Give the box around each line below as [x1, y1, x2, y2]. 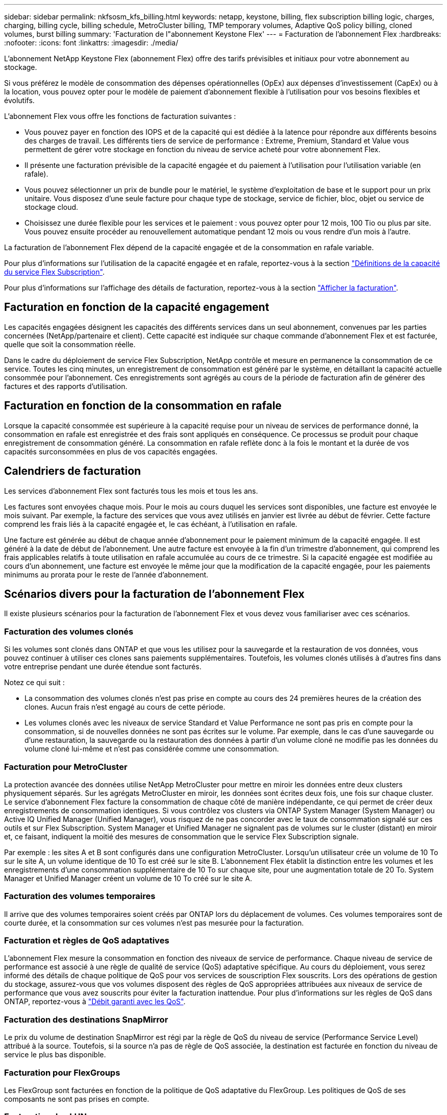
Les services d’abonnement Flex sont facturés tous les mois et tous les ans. [4, 486, 258, 495]
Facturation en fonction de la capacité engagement [4, 301, 269, 314]
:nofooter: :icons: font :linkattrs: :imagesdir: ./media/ [4, 38, 179, 47]
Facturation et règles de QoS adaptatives [4, 935, 169, 946]
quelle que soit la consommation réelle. [4, 340, 136, 349]
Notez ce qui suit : [4, 678, 65, 687]
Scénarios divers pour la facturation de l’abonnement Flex [4, 587, 305, 600]
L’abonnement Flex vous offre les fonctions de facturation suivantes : [4, 112, 236, 120]
